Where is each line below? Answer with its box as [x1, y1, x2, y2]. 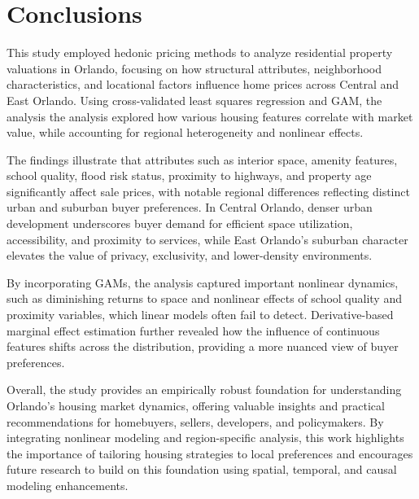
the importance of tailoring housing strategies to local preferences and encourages [7, 444, 413, 462]
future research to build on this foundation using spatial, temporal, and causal [7, 461, 397, 478]
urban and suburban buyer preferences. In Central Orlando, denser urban [7, 199, 373, 216]
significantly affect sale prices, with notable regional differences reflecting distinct [7, 182, 410, 199]
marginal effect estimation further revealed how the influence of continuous [7, 322, 380, 339]
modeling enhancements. [7, 476, 129, 493]
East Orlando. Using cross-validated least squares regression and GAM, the [7, 91, 382, 108]
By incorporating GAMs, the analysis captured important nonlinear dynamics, [7, 274, 399, 291]
